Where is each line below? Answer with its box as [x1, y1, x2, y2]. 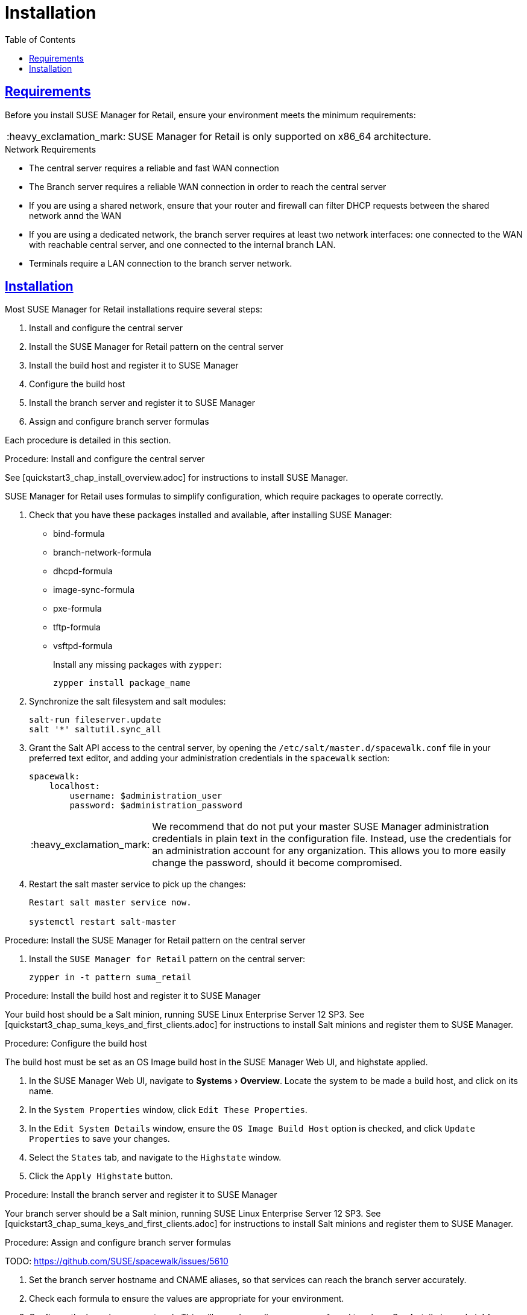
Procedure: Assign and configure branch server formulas [5, 1237, 232, 1248]
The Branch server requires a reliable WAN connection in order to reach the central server [29, 181, 387, 192]
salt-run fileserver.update [29, 715, 162, 725]
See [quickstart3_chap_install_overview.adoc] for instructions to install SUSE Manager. [5, 472, 349, 483]
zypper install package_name [53, 678, 191, 688]
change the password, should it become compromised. [152, 857, 402, 869]
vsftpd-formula [53, 641, 113, 651]
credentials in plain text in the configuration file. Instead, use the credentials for [152, 832, 512, 845]
